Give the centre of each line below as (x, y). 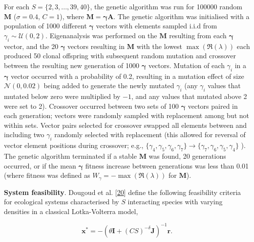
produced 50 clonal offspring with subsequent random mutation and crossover (120, 56)
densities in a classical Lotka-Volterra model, (71, 211)
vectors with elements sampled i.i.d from (157, 26)
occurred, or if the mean (40, 165)
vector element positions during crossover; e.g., (74, 145)
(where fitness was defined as (47, 175)
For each (17, 6)
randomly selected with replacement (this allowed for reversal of (150, 134)
